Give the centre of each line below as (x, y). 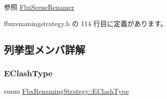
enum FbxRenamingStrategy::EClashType (67, 91)
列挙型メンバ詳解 (45, 49)
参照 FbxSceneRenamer (39, 7)
